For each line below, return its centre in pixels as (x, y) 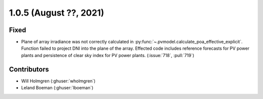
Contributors (29, 69)
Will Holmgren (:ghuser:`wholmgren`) (58, 81)
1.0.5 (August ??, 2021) (56, 13)
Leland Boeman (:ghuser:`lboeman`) (57, 88)
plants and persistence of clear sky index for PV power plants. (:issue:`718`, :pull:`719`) (108, 55)
